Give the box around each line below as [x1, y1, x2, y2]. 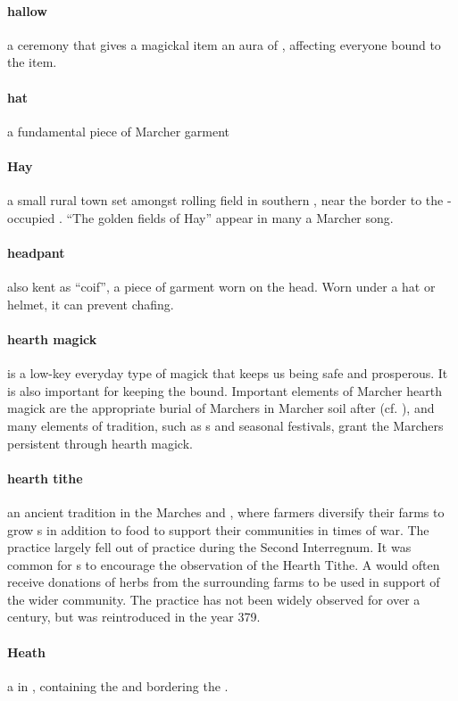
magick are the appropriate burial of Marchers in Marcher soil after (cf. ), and [7, 399, 435, 417]
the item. [7, 53, 57, 71]
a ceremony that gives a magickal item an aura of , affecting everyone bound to [7, 35, 441, 54]
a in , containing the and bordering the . [7, 676, 229, 695]
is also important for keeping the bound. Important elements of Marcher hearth [7, 381, 442, 400]
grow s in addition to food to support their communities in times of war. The [7, 520, 429, 539]
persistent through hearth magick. [7, 433, 193, 452]
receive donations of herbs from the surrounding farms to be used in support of [7, 573, 440, 591]
